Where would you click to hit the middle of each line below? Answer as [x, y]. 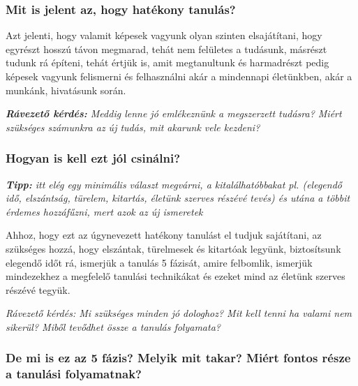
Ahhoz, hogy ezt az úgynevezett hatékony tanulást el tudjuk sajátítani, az [164, 235]
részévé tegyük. [38, 289]
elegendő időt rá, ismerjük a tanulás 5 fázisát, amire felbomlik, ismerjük [159, 262]
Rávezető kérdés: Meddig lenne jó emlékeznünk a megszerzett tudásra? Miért [174, 113]
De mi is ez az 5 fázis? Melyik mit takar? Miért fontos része [178, 358]
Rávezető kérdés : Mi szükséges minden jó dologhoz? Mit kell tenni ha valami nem [179, 313]
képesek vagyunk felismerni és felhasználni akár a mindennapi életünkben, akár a [179, 76]
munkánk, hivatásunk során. [66, 90]
